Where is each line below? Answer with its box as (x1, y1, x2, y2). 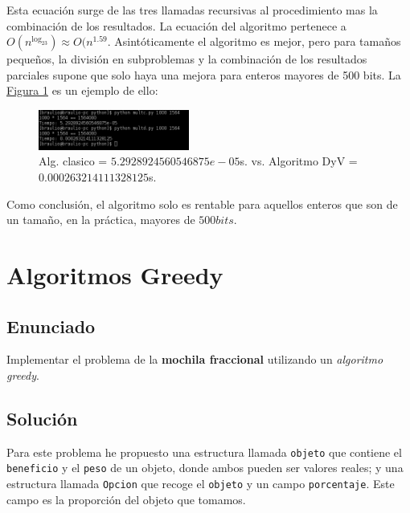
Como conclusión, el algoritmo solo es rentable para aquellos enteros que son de (6, 195, 398, 212)
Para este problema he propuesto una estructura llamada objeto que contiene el (6, 443, 402, 460)
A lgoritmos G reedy (6, 258, 223, 291)
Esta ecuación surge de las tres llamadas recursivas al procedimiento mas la (6, 2, 378, 18)
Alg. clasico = (39, 153, 108, 169)
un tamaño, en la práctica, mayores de (6, 211, 195, 228)
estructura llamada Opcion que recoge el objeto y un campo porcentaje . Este (6, 475, 395, 492)
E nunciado (6, 313, 96, 338)
